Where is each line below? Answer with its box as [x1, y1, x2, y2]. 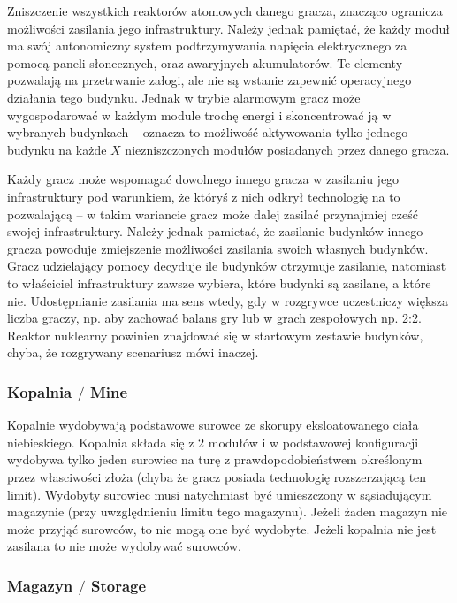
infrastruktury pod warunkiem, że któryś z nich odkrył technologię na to [7, 187, 400, 205]
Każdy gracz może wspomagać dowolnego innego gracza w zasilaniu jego [7, 170, 400, 188]
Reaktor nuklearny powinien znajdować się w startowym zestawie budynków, [7, 325, 423, 344]
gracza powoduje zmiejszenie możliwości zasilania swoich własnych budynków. [7, 239, 429, 257]
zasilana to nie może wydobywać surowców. [7, 537, 241, 555]
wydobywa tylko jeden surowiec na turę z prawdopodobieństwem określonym [7, 450, 423, 469]
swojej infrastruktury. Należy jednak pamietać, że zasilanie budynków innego [7, 222, 423, 240]
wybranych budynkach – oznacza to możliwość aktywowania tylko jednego [7, 123, 408, 141]
